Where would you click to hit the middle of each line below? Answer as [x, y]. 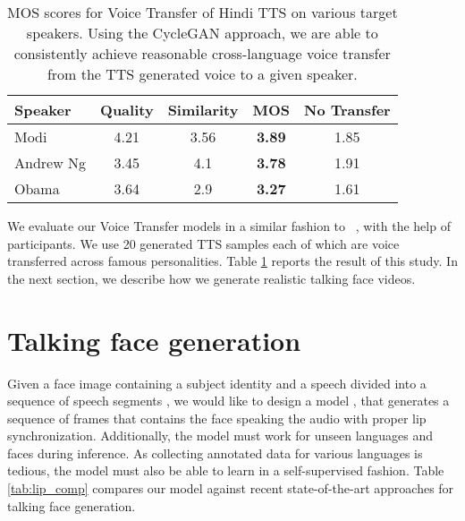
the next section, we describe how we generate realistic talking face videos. [211, 278]
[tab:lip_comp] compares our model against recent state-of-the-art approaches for [231, 488]
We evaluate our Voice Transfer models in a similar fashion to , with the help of [229, 226]
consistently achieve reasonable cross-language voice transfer [202, 53]
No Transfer [347, 110]
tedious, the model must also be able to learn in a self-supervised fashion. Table [226, 470]
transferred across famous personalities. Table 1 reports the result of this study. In [232, 261]
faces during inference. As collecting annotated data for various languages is [215, 453]
